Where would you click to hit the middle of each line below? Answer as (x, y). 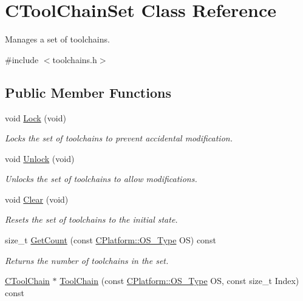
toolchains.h (75, 59)
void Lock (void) (36, 117)
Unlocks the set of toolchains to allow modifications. (101, 179)
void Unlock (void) (40, 158)
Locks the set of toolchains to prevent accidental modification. (119, 138)
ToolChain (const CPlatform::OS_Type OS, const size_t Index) (179, 281)
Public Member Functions (88, 92)
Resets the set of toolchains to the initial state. (91, 219)
